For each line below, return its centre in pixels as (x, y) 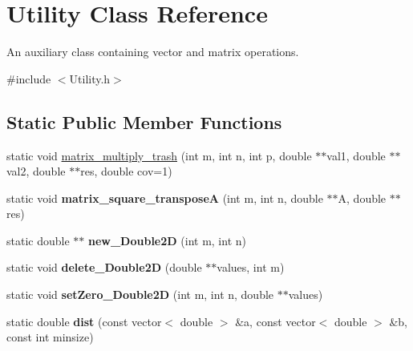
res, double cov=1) (126, 171)
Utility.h (90, 78)
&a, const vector (275, 321)
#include (29, 78)
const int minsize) (50, 337)
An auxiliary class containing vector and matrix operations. (153, 52)
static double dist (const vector (84, 321)
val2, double (36, 171)
